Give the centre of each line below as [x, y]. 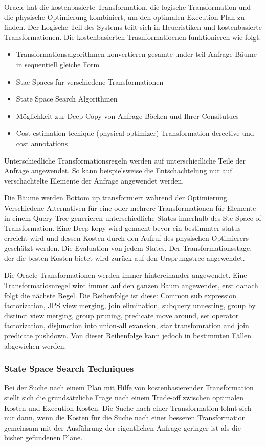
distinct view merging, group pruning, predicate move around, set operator [121, 315]
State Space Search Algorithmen [67, 99]
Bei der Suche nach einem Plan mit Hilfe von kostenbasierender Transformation [129, 387]
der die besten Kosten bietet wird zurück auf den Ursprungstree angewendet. [125, 258]
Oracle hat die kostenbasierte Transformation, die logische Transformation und [128, 7]
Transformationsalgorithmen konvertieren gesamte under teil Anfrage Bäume [136, 54]
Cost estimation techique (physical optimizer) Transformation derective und [135, 133]
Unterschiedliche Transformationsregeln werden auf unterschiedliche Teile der [125, 160]
